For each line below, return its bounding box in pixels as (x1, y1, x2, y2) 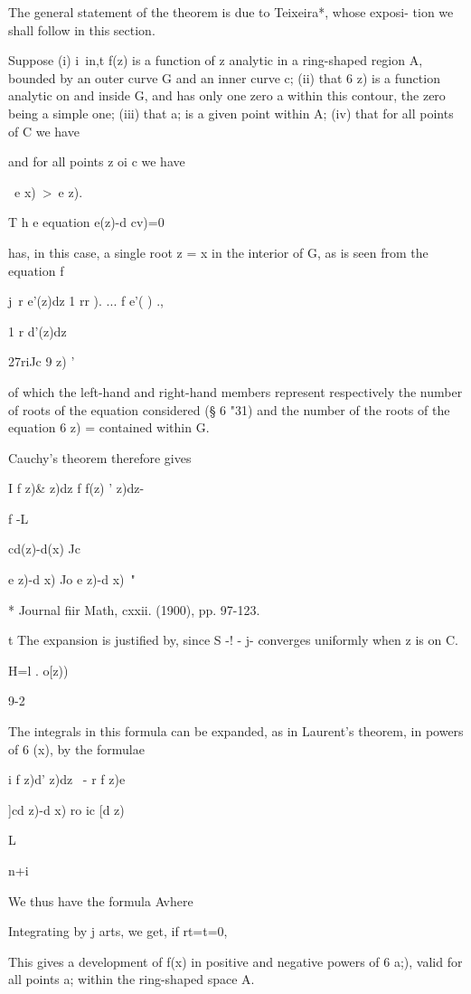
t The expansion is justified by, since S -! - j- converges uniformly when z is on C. (8, 630, 458, 649)
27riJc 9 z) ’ (8, 352, 75, 371)
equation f (8, 260, 64, 279)
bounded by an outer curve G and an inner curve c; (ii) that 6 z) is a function (8, 68, 440, 87)
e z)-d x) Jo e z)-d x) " (8, 570, 136, 589)
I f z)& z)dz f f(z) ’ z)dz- (8, 478, 145, 497)
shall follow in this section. (8, 20, 155, 39)
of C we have (8, 121, 80, 140)
